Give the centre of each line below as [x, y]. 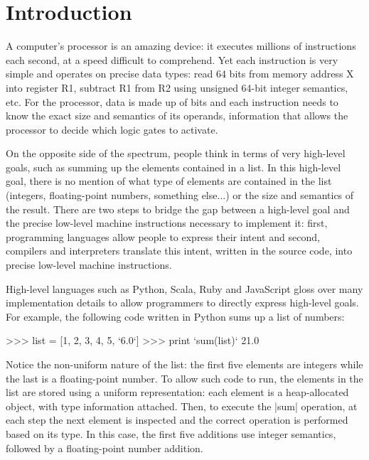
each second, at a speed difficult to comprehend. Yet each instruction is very [172, 59]
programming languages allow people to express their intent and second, [163, 236]
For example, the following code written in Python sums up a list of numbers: [175, 316]
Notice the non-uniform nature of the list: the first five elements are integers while [184, 364]
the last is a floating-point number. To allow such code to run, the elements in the [184, 378]
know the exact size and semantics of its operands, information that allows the [177, 116]
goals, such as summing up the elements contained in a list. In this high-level [173, 167]
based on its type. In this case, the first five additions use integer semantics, [171, 433]
